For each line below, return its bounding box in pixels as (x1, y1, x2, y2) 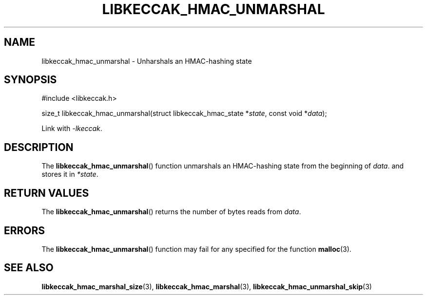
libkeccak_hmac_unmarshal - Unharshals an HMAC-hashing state (41, 56, 252, 65)
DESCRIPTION (4, 141, 74, 153)
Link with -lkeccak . (41, 124, 102, 133)
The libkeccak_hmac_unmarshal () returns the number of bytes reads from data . (41, 207, 301, 216)
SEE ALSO (4, 262, 54, 274)
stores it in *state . (41, 170, 98, 179)
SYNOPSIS (4, 74, 57, 86)
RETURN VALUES (4, 187, 89, 199)
